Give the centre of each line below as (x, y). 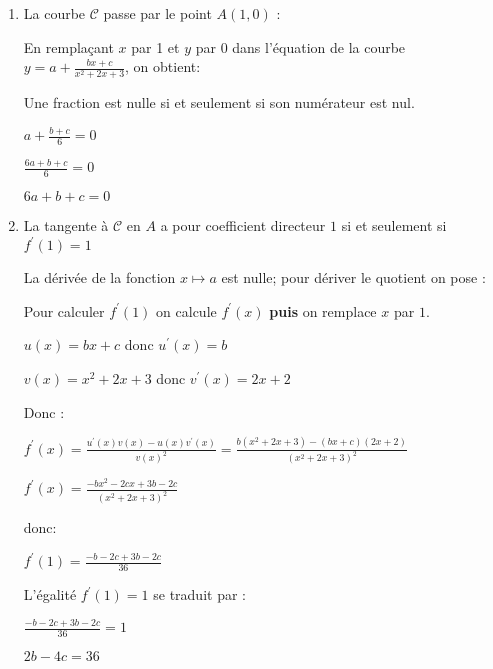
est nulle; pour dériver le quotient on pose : (353, 277)
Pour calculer (64, 310)
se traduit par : (199, 594)
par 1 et (155, 46)
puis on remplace (323, 310)
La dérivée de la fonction (99, 277)
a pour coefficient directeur (243, 225)
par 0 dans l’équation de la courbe (300, 46)
